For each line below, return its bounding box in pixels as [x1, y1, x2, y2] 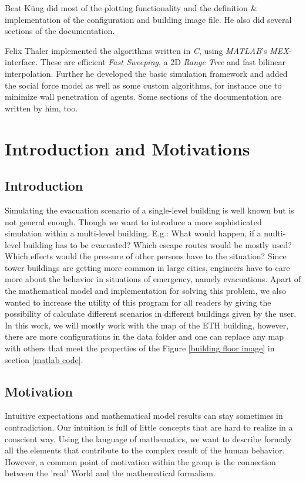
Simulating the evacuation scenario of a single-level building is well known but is [5, 204, 294, 216]
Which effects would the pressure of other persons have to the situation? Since [5, 250, 287, 262]
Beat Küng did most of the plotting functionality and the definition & [5, 2, 257, 13]
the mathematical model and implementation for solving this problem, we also [5, 284, 287, 297]
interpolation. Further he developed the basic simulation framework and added [5, 67, 288, 79]
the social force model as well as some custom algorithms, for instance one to [5, 79, 282, 91]
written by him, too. [5, 101, 78, 114]
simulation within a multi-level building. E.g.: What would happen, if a [5, 227, 261, 239]
